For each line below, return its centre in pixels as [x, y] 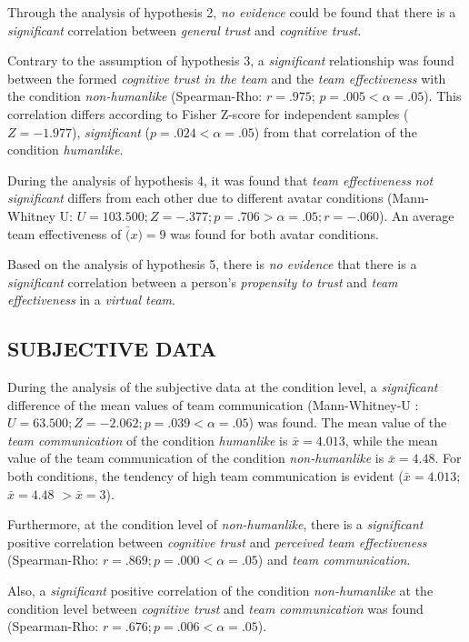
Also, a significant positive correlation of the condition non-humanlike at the [220, 591]
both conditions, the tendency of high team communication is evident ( [205, 476]
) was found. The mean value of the [348, 422]
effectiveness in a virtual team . [91, 300]
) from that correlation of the [335, 131]
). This [443, 96]
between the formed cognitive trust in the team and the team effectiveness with [227, 78]
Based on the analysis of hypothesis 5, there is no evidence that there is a [212, 264]
